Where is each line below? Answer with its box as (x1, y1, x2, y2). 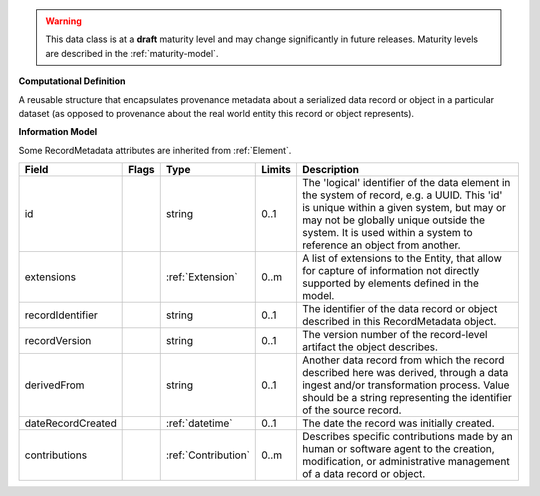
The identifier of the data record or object (301, 302, 498, 316)
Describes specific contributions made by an (301, 430, 514, 444)
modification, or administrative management (301, 455, 510, 469)
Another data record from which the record (301, 353, 505, 367)
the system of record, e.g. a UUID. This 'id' (301, 188, 503, 202)
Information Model (18, 126, 98, 138)
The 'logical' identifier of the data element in (301, 176, 511, 190)
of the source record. (301, 403, 402, 417)
